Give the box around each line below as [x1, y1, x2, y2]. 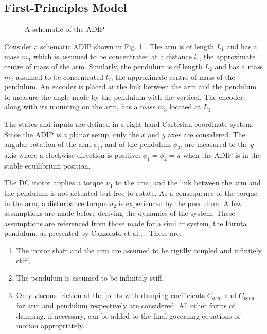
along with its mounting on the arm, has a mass [4, 101, 155, 112]
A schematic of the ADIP [25, 24, 105, 34]
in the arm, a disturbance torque [4, 197, 107, 208]
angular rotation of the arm [4, 139, 91, 150]
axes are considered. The [168, 128, 245, 139]
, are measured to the [180, 139, 248, 150]
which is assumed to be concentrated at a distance [33, 51, 192, 62]
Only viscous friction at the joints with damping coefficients [16, 289, 205, 300]
